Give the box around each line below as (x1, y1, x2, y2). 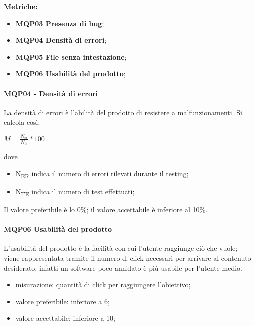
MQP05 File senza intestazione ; (15, 51, 127, 62)
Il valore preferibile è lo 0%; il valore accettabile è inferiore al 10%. (4, 204, 208, 214)
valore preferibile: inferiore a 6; (15, 296, 110, 306)
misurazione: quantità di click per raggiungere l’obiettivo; (15, 279, 191, 290)
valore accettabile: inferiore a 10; (15, 313, 116, 323)
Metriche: (4, 1, 38, 11)
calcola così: (4, 117, 40, 127)
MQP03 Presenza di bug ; (15, 18, 104, 28)
